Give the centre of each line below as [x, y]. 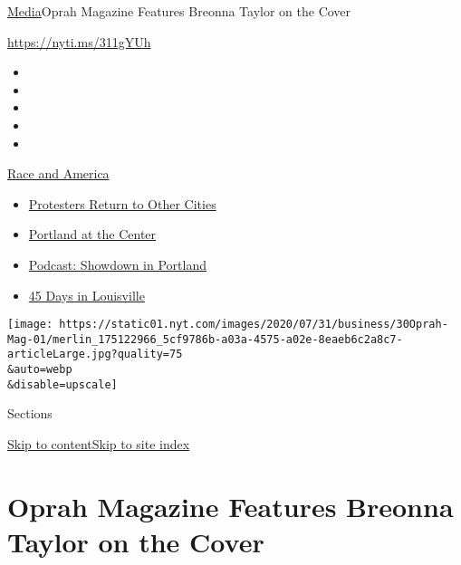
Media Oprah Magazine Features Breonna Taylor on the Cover [179, 11]
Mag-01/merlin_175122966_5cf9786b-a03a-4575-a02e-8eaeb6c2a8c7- [205, 339]
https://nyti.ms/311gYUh [79, 41]
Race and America [58, 173]
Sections [30, 413]
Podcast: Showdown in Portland [117, 264]
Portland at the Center [92, 234]
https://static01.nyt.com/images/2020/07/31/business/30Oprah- [254, 325]
